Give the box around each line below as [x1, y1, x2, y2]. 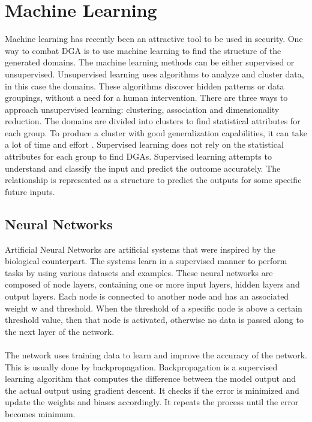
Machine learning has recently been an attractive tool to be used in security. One [5, 32, 303, 45]
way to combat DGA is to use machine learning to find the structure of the [5, 44, 281, 56]
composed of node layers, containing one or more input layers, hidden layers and [5, 278, 300, 291]
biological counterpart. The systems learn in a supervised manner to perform [5, 255, 287, 267]
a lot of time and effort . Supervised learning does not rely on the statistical [5, 138, 284, 151]
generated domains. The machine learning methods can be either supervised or [5, 56, 295, 68]
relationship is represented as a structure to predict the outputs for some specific [5, 173, 302, 186]
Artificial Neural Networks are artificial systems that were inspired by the [5, 243, 275, 255]
